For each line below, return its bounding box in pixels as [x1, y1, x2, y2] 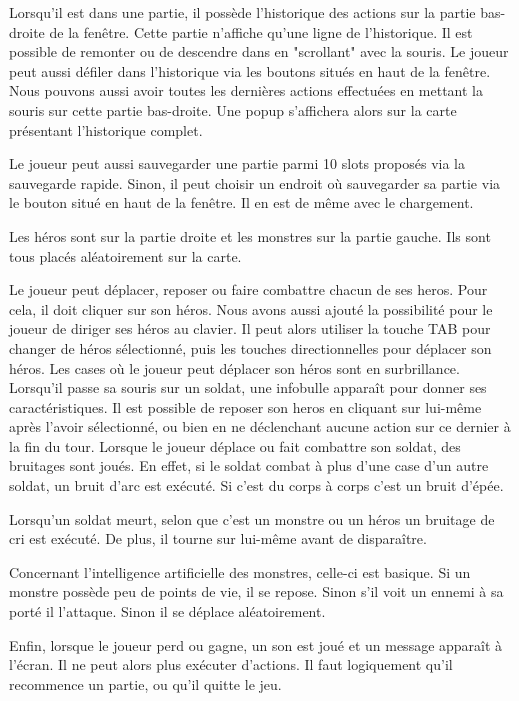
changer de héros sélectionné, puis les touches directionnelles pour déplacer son [9, 337, 492, 358]
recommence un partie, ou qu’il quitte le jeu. [9, 673, 282, 694]
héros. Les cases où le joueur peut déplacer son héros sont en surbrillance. [9, 357, 460, 378]
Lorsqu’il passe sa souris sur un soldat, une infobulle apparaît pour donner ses [9, 377, 487, 398]
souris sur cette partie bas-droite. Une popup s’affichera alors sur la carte [9, 99, 457, 120]
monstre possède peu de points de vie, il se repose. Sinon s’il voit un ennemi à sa [9, 581, 504, 602]
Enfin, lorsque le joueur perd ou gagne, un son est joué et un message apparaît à [9, 634, 503, 655]
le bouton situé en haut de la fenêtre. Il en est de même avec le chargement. [9, 192, 474, 213]
